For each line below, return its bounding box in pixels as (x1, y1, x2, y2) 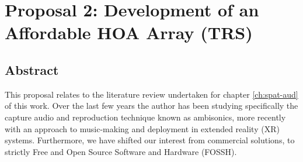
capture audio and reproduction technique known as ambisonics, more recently (5, 111, 286, 123)
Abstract (5, 60, 59, 78)
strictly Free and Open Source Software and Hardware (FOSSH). (5, 145, 237, 157)
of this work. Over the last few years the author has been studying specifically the (5, 99, 298, 112)
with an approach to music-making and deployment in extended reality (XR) (5, 122, 280, 135)
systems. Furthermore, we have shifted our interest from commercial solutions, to (5, 134, 295, 146)
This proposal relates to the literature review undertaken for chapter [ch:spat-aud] (5, 88, 298, 100)
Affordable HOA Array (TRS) (5, 20, 253, 44)
